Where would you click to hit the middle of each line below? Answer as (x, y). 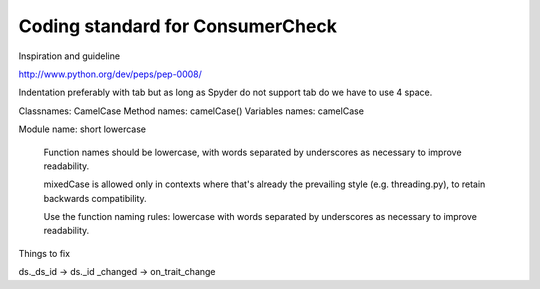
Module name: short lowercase (82, 129)
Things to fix (44, 253)
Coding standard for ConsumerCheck (177, 26)
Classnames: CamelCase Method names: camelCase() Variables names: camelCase (191, 111)
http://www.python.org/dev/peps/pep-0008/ (110, 74)
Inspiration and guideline (69, 56)
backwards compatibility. (95, 198)
